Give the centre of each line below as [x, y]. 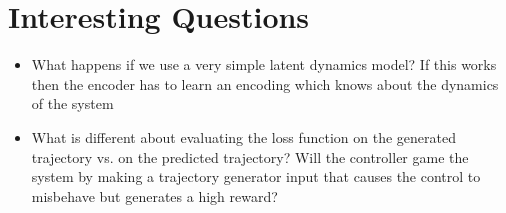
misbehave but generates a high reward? [154, 195]
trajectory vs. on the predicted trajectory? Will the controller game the [250, 156]
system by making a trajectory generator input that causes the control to [256, 176]
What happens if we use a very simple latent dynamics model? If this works [264, 64]
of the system [72, 103]
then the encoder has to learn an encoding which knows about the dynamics [265, 83]
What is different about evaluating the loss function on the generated [244, 136]
